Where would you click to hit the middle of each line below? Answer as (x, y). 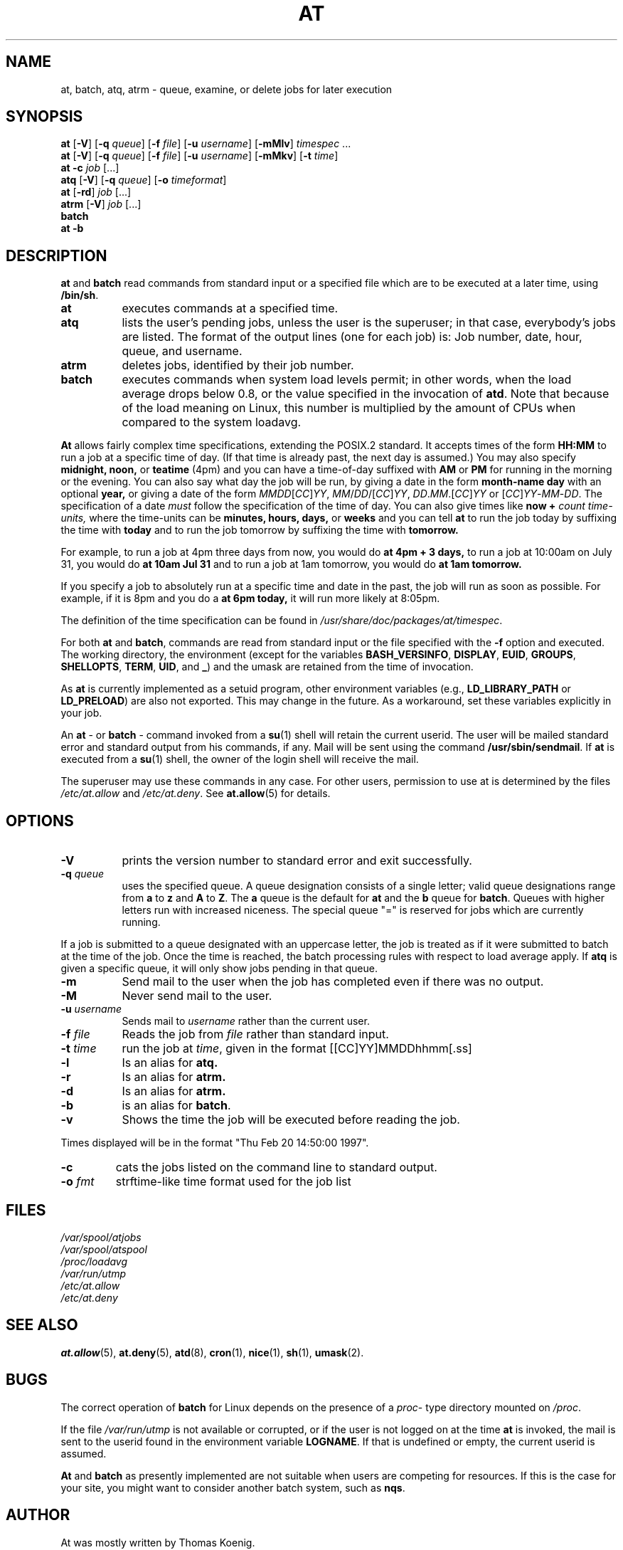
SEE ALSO (42, 1325)
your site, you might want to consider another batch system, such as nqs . (233, 1487)
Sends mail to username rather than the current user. (246, 1021)
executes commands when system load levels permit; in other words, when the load (347, 380)
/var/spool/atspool (104, 1249)
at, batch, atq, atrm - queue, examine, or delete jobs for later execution (227, 89)
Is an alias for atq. (170, 1063)
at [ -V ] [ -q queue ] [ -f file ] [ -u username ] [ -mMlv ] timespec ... (206, 144)
